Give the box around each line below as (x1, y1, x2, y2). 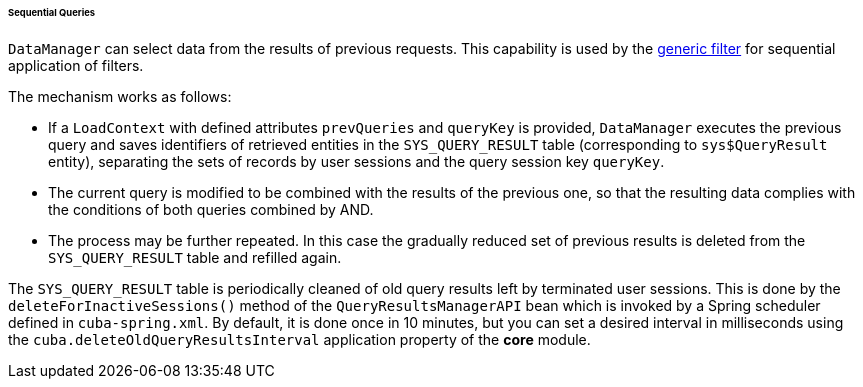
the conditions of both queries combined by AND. (48, 200, 374, 218)
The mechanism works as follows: (8, 87, 232, 105)
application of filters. (8, 56, 144, 74)
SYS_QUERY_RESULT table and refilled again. (48, 248, 342, 266)
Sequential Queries (8, 7, 96, 18)
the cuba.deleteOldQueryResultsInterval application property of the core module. (8, 330, 591, 348)
